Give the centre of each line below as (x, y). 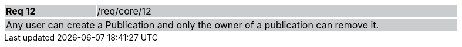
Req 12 (21, 11)
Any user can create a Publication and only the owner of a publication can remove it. (193, 25)
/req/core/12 (124, 11)
